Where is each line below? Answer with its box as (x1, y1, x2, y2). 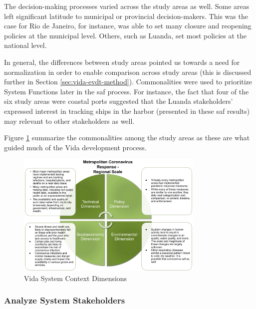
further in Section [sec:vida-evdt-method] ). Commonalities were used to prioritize (4, 76, 253, 87)
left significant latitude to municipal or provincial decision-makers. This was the (4, 10, 248, 21)
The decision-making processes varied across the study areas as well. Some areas (4, 1, 250, 11)
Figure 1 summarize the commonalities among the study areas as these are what (4, 132, 250, 143)
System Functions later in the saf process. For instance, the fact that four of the (4, 86, 249, 96)
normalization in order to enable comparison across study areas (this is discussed (4, 66, 252, 77)
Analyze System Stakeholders (4, 294, 125, 307)
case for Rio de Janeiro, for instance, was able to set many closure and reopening (4, 20, 252, 31)
